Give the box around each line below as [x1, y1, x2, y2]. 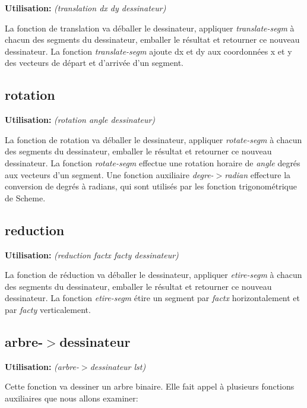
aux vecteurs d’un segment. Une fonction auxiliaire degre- [5, 168, 214, 181]
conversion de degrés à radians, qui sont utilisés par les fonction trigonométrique [5, 180, 297, 192]
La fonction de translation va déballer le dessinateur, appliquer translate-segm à [5, 21, 295, 34]
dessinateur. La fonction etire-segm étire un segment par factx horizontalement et [5, 292, 300, 304]
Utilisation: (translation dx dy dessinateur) [5, 2, 166, 14]
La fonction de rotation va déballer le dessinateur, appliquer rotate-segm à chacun [5, 133, 302, 146]
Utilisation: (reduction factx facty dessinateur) [5, 248, 179, 261]
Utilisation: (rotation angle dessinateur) [5, 113, 156, 126]
